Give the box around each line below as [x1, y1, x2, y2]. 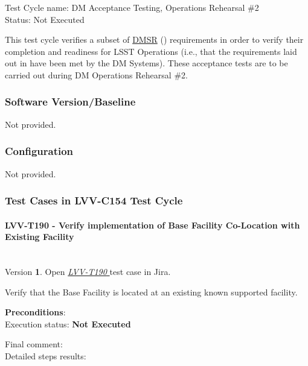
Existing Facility [5, 230, 74, 243]
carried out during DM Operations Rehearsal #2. [5, 68, 188, 81]
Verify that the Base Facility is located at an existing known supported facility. [5, 285, 298, 298]
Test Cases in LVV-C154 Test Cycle [5, 193, 183, 208]
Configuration [5, 144, 74, 159]
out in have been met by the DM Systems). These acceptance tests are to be [5, 57, 288, 69]
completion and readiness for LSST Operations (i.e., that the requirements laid [5, 45, 297, 57]
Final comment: [5, 338, 63, 350]
